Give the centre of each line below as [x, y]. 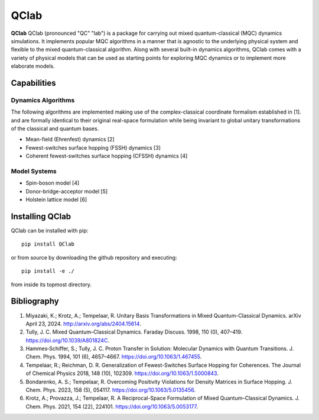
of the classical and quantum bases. [55, 129]
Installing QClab [41, 216]
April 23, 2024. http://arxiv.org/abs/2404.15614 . [83, 324]
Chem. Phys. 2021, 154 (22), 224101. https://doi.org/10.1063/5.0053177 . [112, 406]
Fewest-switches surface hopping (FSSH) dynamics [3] [93, 147]
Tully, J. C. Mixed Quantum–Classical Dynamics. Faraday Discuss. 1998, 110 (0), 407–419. [134, 332]
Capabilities [33, 83]
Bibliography [35, 301]
